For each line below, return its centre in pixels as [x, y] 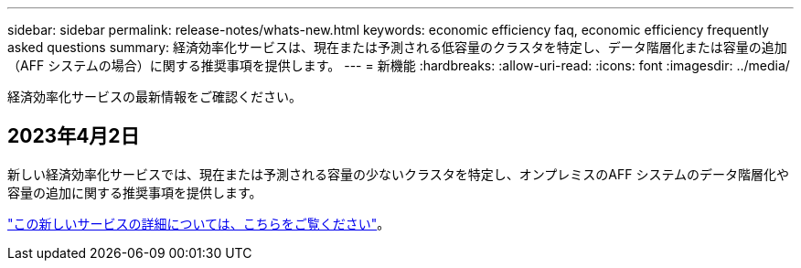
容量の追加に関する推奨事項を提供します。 [135, 192]
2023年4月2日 [74, 136]
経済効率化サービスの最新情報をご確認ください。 [155, 96]
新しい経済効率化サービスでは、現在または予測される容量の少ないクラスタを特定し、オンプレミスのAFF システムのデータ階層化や [399, 174]
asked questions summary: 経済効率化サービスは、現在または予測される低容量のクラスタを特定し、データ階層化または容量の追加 [397, 47]
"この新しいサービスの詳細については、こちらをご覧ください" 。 [199, 223]
